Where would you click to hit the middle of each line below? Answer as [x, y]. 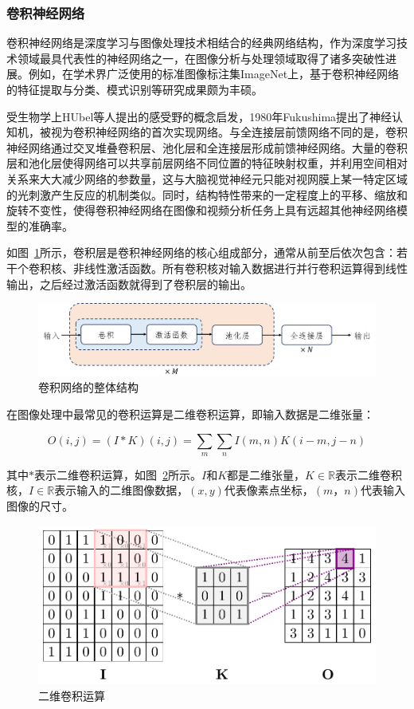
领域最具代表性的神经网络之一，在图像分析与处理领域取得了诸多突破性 [201, 58]
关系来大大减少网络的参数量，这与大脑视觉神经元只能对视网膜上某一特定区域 [207, 178]
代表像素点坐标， [269, 490]
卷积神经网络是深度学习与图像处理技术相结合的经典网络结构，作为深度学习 [201, 43]
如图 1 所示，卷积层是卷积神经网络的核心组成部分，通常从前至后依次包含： [201, 252]
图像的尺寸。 [40, 506]
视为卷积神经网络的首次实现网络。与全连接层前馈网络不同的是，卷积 [229, 132]
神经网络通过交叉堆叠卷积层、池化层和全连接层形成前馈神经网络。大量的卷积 [207, 147]
